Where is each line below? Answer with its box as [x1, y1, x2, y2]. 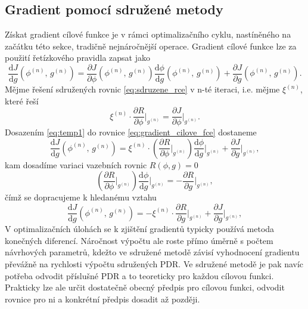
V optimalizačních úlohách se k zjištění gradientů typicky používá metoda [5, 223, 275, 235]
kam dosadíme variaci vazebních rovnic [5, 158, 147, 171]
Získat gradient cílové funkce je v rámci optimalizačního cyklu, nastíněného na [5, 28, 291, 41]
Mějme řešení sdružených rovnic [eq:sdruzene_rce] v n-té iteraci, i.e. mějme [5, 83, 280, 95]
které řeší [5, 94, 39, 107]
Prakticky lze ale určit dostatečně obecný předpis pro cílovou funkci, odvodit [5, 281, 285, 293]
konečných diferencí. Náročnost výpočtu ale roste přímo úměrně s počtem [5, 234, 273, 246]
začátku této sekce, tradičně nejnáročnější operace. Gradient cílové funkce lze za [5, 39, 297, 52]
